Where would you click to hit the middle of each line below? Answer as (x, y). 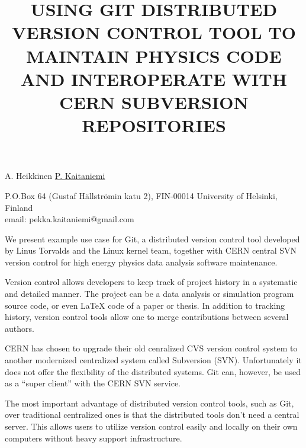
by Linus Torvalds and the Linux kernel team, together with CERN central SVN (151, 250)
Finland (19, 207)
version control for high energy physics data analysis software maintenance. (141, 262)
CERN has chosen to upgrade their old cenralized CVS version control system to (151, 348)
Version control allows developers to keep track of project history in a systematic (151, 282)
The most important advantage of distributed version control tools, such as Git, (149, 403)
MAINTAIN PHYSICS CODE (154, 55)
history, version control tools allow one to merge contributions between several (147, 317)
